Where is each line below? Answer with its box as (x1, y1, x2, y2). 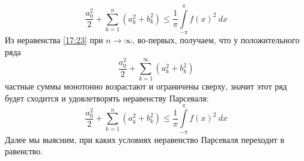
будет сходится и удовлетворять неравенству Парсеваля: (5, 91, 209, 104)
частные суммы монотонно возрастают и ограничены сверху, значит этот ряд (5, 80, 287, 93)
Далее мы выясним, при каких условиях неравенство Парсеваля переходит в (5, 133, 285, 145)
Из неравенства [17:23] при (5, 34, 103, 46)
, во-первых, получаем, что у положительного (132, 34, 300, 46)
